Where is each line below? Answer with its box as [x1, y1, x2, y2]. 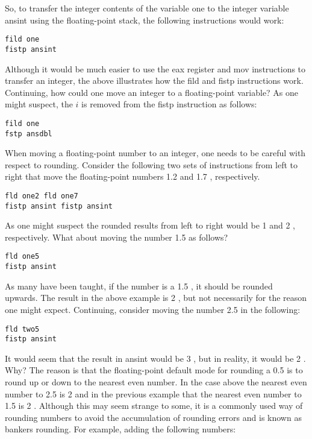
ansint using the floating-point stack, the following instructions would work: [5, 13, 284, 26]
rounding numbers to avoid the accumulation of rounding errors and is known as [5, 411, 302, 423]
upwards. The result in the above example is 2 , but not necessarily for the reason [5, 291, 307, 304]
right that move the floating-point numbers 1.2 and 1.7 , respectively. [5, 170, 260, 183]
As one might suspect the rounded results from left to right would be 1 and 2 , [5, 219, 295, 232]
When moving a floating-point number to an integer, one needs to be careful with [5, 147, 306, 159]
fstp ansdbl [5, 129, 52, 138]
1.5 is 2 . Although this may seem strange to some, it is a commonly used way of [5, 399, 303, 412]
